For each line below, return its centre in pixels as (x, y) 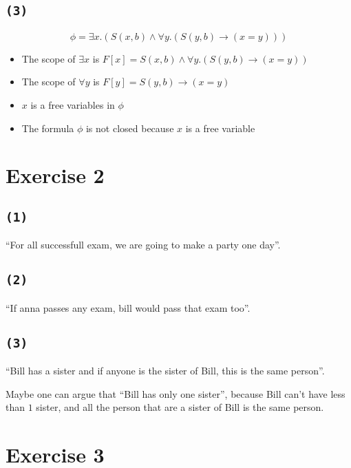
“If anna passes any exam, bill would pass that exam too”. (128, 307)
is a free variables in (73, 104)
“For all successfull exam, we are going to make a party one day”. (143, 245)
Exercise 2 (55, 175)
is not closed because (130, 128)
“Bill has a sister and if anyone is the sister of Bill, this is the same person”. (165, 371)
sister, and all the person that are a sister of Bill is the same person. (180, 407)
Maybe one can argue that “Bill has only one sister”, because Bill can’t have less (175, 393)
